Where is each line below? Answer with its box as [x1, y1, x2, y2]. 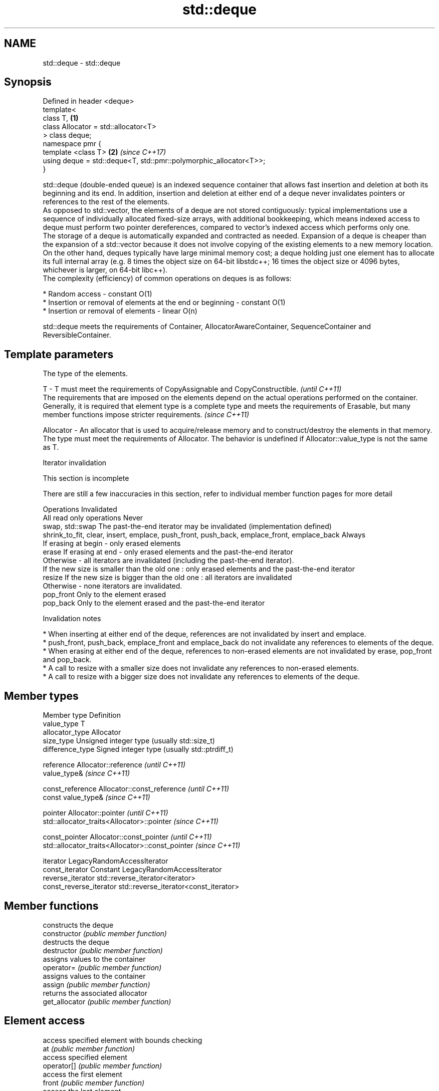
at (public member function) [43, 1044, 135, 1053]
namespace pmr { [43, 139, 102, 148]
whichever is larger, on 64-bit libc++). [43, 265, 168, 275]
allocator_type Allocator [43, 728, 121, 737]
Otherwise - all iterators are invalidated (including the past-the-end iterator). [43, 556, 294, 565]
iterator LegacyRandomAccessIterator [43, 857, 168, 866]
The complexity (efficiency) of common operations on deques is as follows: [43, 274, 292, 283]
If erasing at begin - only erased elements [43, 539, 181, 548]
